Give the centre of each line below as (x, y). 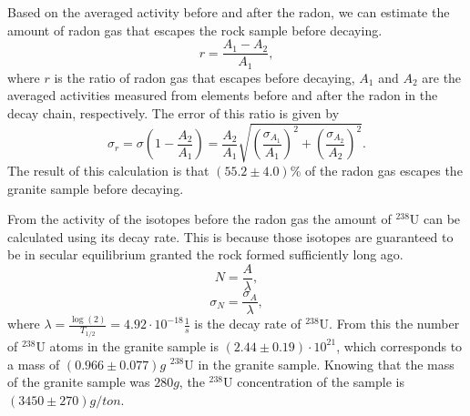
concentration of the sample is (321, 382)
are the (442, 77)
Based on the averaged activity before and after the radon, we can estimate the (229, 12)
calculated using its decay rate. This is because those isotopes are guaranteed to (230, 236)
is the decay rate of (248, 324)
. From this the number (394, 324)
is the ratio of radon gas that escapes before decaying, (204, 77)
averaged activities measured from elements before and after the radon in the (223, 95)
